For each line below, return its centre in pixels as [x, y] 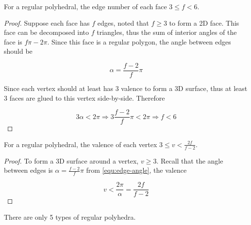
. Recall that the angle [190, 160]
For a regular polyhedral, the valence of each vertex [81, 144]
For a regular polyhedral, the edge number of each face [85, 6]
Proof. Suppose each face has [47, 22]
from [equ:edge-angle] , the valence [136, 170]
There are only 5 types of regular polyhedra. [70, 217]
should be [18, 51]
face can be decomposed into [47, 32]
